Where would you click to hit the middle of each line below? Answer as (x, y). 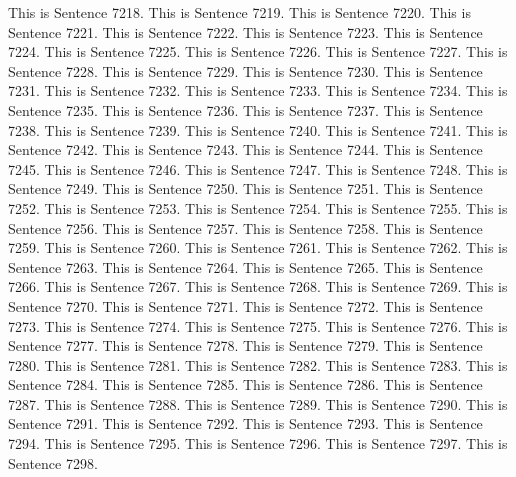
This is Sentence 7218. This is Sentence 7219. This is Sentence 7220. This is (239, 12)
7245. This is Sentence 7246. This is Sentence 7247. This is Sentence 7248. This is (258, 168)
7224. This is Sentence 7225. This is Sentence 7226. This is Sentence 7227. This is (258, 51)
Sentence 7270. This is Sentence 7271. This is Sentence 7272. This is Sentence (245, 305)
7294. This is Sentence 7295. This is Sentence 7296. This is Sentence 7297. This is (258, 443)
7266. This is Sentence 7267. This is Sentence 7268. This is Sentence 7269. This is (258, 286)
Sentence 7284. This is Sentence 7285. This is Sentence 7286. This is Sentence (245, 384)
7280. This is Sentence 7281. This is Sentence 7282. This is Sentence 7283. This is (258, 364)
